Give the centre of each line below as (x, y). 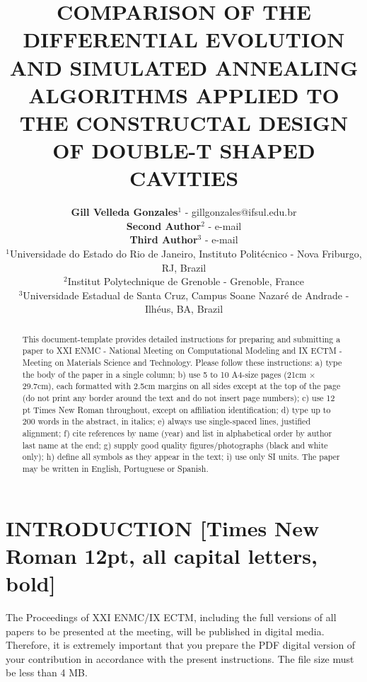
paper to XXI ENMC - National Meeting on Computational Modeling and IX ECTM (179, 351)
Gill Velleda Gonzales (124, 212)
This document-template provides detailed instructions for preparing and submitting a (181, 339)
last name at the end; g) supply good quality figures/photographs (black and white (175, 445)
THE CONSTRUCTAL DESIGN (184, 122)
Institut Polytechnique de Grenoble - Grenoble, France (186, 281)
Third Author (164, 239)
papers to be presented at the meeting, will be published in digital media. (165, 631)
